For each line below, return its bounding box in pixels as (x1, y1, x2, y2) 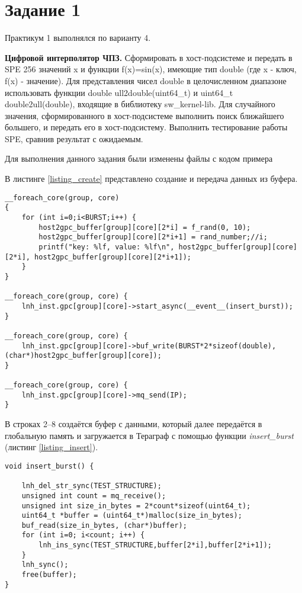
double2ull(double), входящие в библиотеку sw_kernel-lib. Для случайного (5, 98, 275, 110)
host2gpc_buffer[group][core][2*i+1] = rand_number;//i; (38, 233, 268, 242)
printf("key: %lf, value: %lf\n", (38, 242, 175, 251)
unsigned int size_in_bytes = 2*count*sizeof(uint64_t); (21, 501, 251, 510)
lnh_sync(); (21, 560, 69, 569)
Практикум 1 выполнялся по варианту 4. (5, 31, 151, 44)
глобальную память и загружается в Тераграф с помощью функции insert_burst (5, 429, 294, 441)
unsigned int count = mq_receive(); (21, 491, 166, 500)
